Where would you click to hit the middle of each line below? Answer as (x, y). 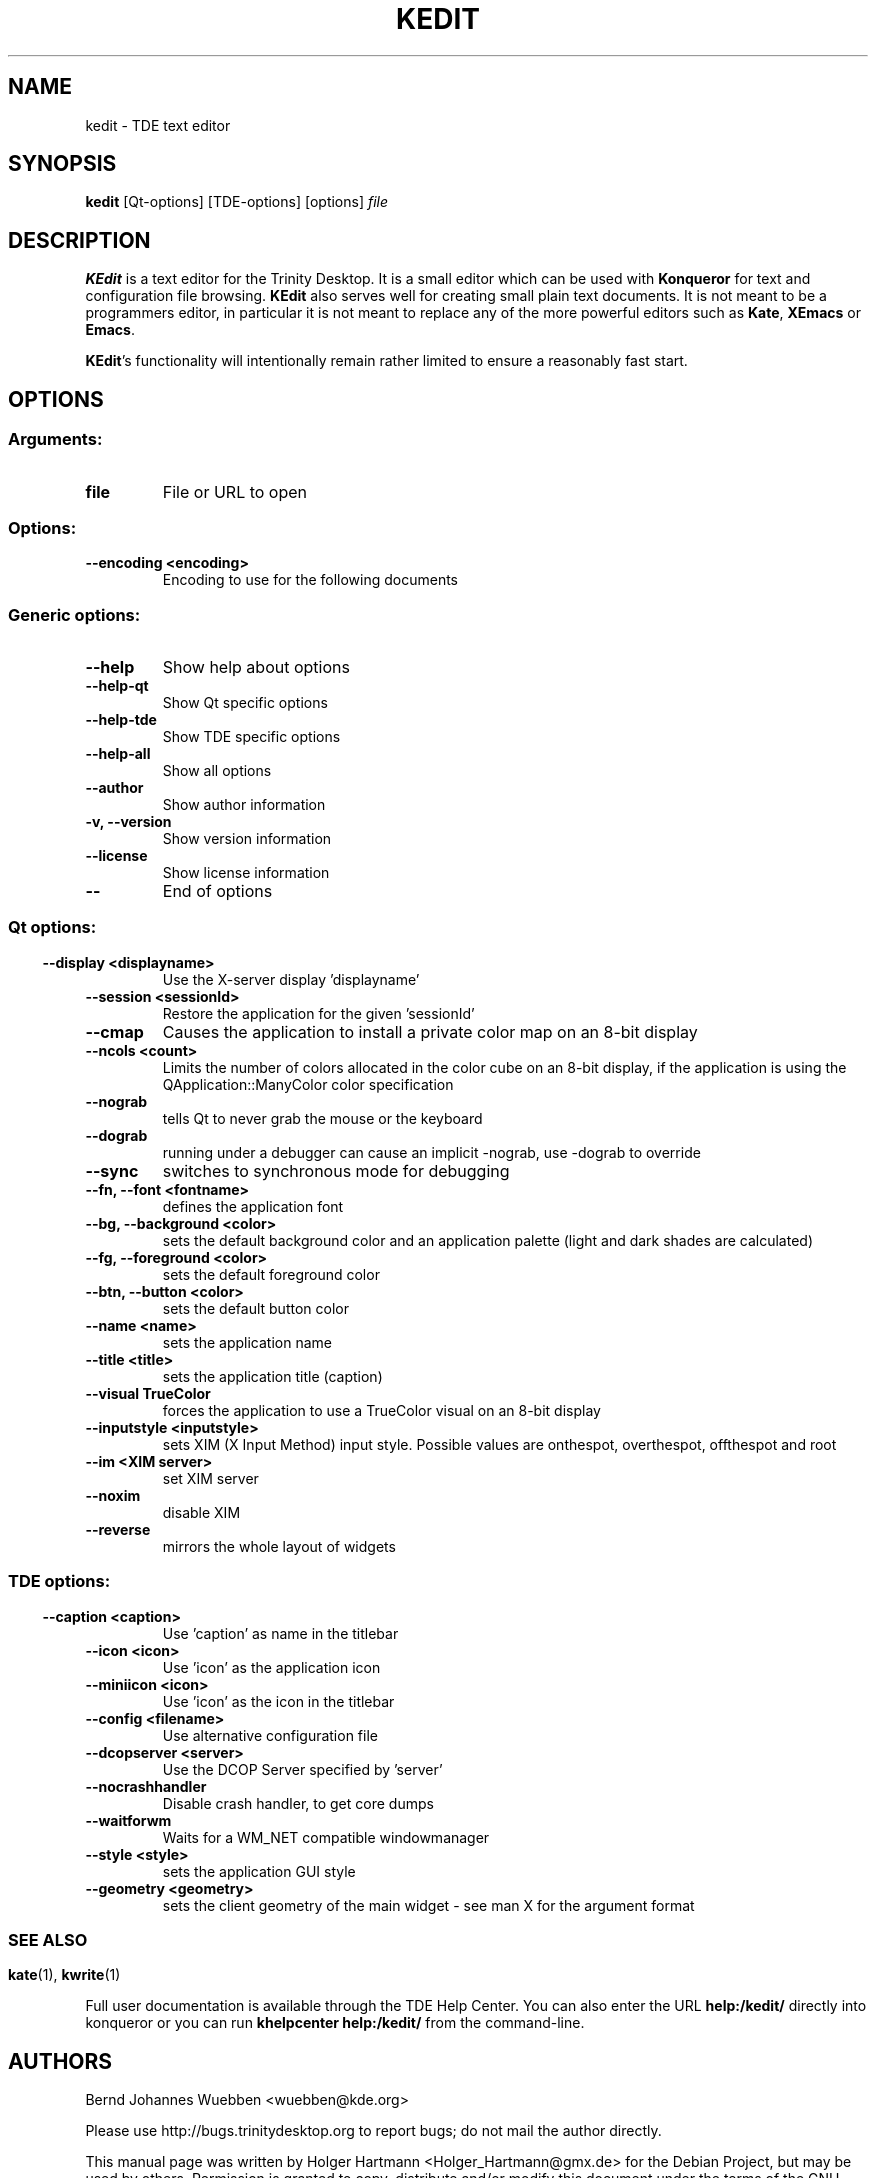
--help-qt (117, 685)
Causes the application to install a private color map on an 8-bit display (430, 1031)
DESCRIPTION (79, 240)
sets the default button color (255, 1308)
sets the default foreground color (271, 1274)
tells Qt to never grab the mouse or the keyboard (322, 1118)
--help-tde (121, 719)
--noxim (113, 1495)
